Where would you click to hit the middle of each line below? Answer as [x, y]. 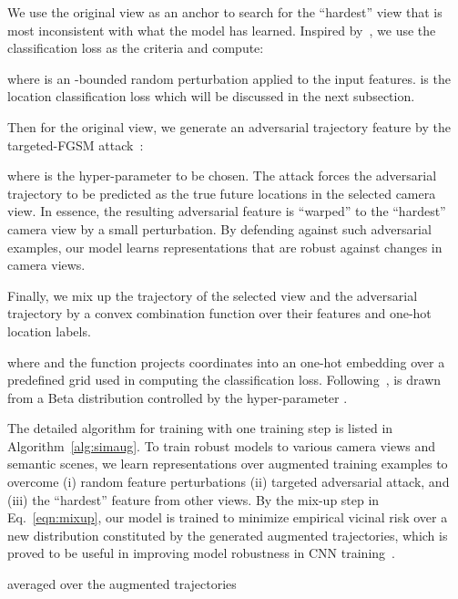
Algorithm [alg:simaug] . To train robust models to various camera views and [221, 445]
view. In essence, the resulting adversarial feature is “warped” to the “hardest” [227, 211]
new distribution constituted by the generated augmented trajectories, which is [228, 535]
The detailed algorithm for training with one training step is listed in [200, 428]
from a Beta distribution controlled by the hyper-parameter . [178, 397]
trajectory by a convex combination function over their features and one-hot [219, 313]
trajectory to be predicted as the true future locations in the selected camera [222, 193]
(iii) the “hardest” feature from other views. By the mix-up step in [193, 499]
